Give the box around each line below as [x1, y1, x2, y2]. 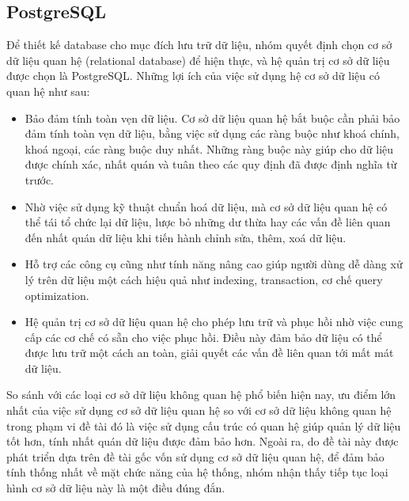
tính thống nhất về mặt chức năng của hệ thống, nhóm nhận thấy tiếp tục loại [6, 464, 388, 480]
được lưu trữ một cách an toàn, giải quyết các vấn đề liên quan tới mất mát [25, 344, 394, 361]
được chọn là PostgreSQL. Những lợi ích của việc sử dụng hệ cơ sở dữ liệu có [6, 67, 380, 84]
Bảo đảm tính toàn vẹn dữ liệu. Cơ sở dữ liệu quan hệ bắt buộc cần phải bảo [25, 109, 400, 126]
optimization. [25, 287, 89, 303]
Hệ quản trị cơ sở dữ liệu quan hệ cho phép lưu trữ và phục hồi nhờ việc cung [25, 313, 403, 330]
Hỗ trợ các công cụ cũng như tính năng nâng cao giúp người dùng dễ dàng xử [25, 256, 403, 272]
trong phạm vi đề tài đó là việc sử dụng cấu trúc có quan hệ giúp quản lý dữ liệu [6, 417, 401, 434]
